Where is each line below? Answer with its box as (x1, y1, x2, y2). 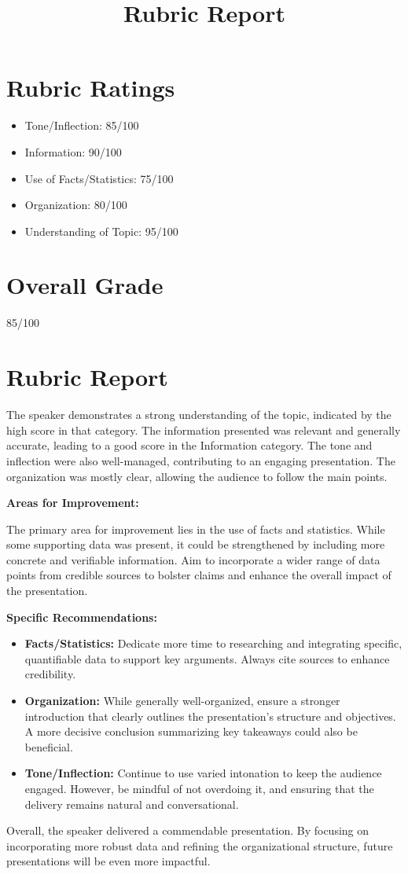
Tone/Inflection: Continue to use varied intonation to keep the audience (24, 765, 382, 781)
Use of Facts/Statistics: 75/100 (24, 170, 174, 186)
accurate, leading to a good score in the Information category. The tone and (6, 437, 373, 454)
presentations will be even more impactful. (6, 853, 211, 869)
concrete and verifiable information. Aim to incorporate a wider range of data (6, 551, 380, 567)
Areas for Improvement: (6, 494, 139, 511)
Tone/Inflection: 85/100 (24, 117, 139, 134)
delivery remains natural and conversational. (24, 795, 239, 812)
